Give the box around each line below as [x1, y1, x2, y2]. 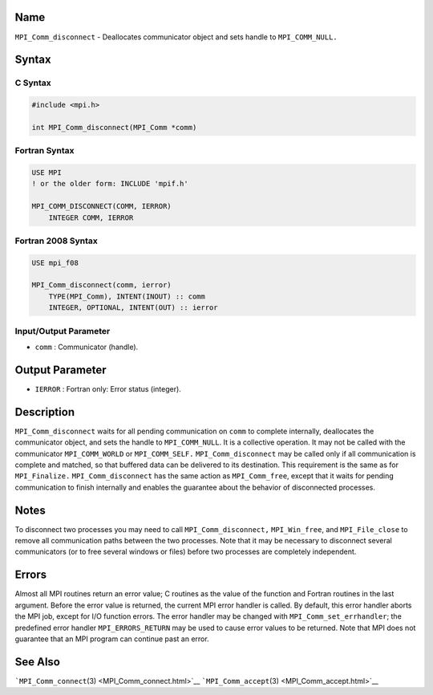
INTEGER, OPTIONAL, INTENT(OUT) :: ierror [48, 303, 218, 312]
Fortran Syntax [14, 145, 75, 156]
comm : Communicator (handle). [34, 342, 139, 352]
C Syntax [14, 77, 51, 88]
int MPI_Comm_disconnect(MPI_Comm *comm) [31, 123, 197, 132]
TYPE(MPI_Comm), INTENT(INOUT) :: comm [48, 291, 206, 301]
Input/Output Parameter [14, 325, 111, 336]
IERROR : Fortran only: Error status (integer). [34, 384, 182, 393]
